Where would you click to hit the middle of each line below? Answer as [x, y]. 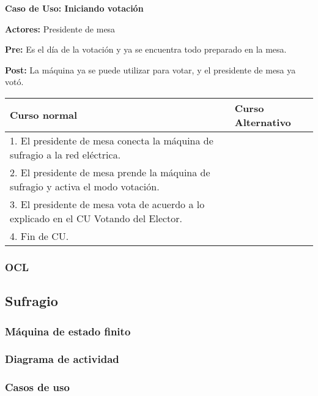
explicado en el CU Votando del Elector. [96, 218]
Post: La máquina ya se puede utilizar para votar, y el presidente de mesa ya [150, 69]
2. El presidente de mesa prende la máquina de [110, 172]
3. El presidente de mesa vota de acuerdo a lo [107, 204]
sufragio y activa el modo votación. [85, 186]
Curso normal [44, 115]
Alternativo [263, 122]
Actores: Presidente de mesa [60, 28]
